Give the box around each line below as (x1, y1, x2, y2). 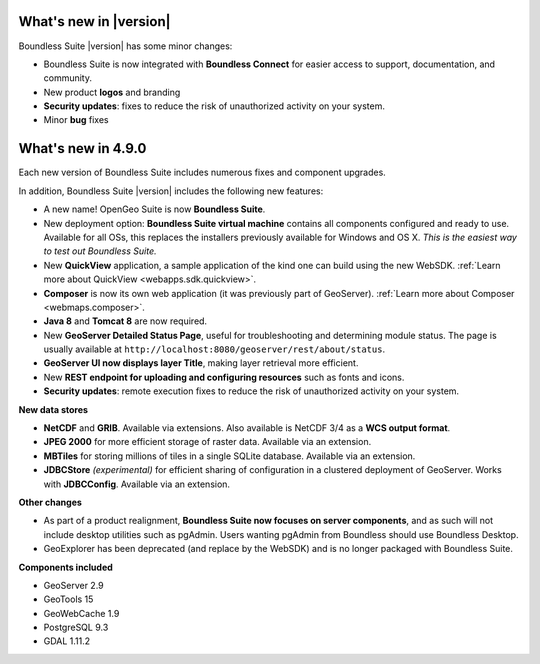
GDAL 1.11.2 (43, 635, 91, 647)
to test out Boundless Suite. (43, 245, 157, 257)
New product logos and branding (43, 86, 181, 98)
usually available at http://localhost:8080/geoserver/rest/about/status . (43, 343, 385, 355)
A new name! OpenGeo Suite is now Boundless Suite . (43, 203, 266, 215)
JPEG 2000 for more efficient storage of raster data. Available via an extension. (43, 436, 372, 448)
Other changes (18, 496, 82, 508)
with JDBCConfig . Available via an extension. (43, 478, 230, 490)
